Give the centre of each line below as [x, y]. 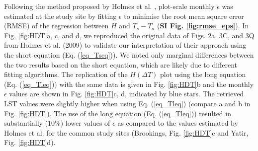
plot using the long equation [203, 74]
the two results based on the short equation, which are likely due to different [121, 64]
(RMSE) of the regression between [56, 26]
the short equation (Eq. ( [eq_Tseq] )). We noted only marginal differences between [129, 54]
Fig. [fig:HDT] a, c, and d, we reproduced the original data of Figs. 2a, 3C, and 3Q [129, 35]
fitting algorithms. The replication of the [66, 74]
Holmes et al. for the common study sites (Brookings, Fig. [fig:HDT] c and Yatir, [126, 132]
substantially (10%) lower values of [57, 123]
